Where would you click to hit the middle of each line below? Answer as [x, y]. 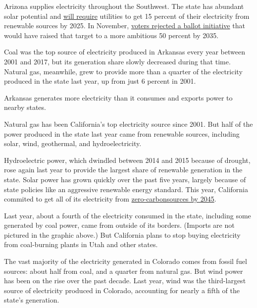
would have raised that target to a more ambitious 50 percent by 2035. [111, 35]
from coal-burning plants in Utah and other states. [81, 244]
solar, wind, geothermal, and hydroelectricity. [73, 143]
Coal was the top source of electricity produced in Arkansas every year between [125, 52]
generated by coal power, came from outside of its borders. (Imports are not [119, 225]
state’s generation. [32, 300]
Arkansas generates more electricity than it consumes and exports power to [118, 97]
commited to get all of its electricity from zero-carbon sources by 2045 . [110, 199]
